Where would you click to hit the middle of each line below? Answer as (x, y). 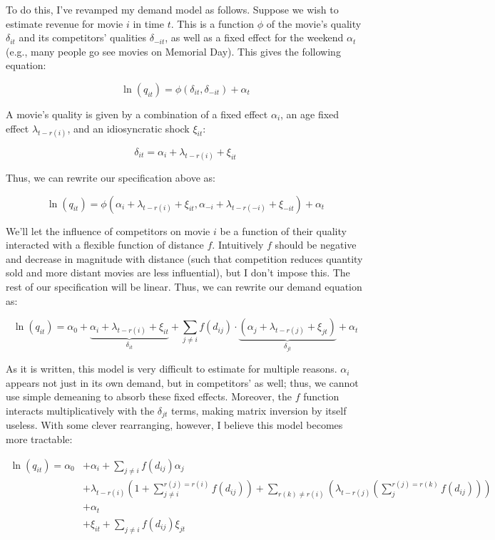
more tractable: (39, 439)
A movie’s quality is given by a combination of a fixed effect (137, 114)
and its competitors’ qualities (82, 37)
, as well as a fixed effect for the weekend (254, 37)
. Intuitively (238, 245)
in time (148, 23)
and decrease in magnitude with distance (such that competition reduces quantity (184, 258)
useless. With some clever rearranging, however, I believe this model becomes (174, 425)
